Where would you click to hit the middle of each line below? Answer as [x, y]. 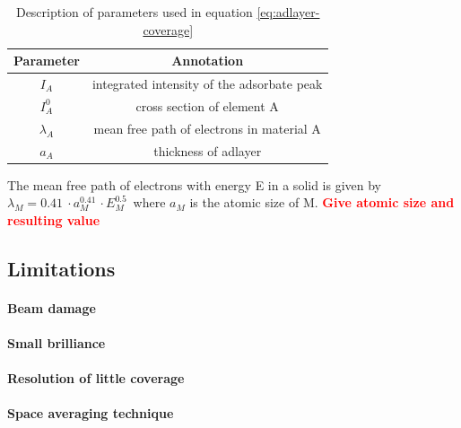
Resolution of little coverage [96, 378]
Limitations [61, 268]
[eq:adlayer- [288, 12]
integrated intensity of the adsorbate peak [207, 84]
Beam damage [52, 307]
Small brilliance [57, 343]
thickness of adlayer [208, 150]
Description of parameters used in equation [134, 12]
